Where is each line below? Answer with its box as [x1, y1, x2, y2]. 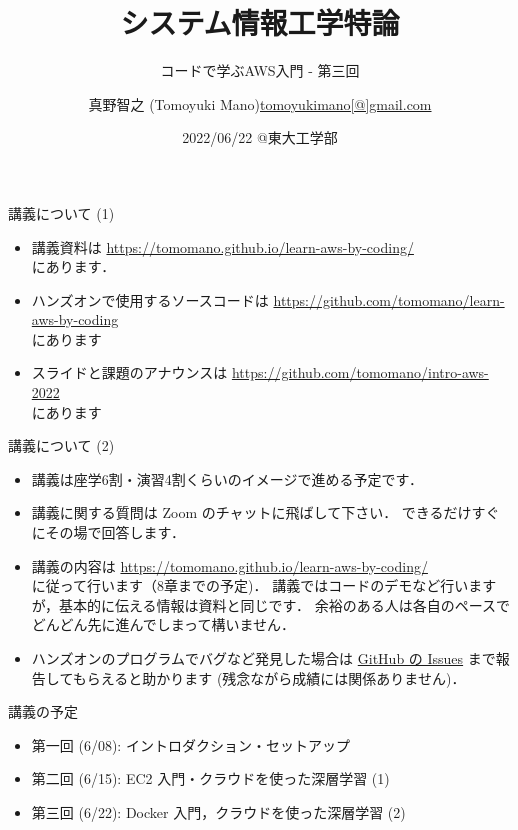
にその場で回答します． [31, 522, 185, 543]
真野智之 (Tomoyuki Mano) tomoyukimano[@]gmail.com [88, 93, 432, 114]
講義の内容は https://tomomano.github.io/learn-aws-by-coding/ [31, 555, 428, 576]
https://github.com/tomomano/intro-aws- [231, 362, 489, 383]
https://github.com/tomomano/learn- [273, 289, 505, 310]
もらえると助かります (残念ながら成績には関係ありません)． [72, 667, 466, 688]
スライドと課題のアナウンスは [31, 362, 228, 383]
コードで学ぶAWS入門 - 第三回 [160, 60, 360, 81]
